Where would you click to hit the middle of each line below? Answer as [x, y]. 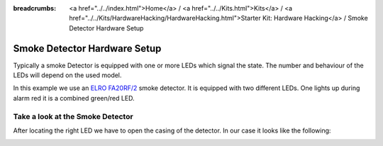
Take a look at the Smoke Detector [73, 116]
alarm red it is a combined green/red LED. [74, 98]
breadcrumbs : [35, 8]
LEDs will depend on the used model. [67, 75]
